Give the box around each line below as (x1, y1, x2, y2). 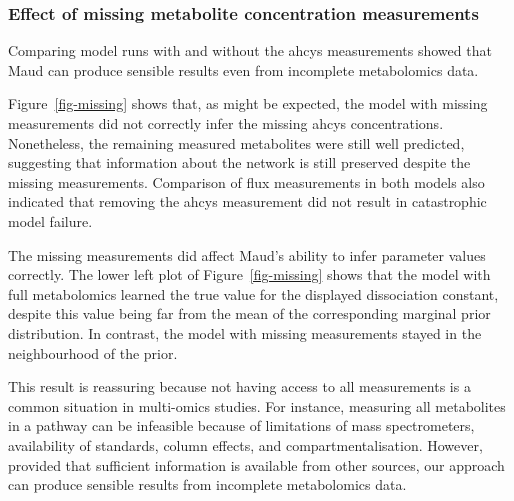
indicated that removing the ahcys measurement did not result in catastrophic (8, 191, 487, 212)
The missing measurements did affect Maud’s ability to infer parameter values (8, 244, 486, 265)
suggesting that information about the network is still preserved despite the (8, 152, 471, 173)
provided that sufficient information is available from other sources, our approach (8, 454, 505, 475)
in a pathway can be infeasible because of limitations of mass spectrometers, (8, 415, 475, 436)
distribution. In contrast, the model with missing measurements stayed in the (8, 322, 482, 343)
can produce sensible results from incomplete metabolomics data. (8, 474, 407, 495)
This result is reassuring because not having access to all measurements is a (8, 376, 471, 397)
